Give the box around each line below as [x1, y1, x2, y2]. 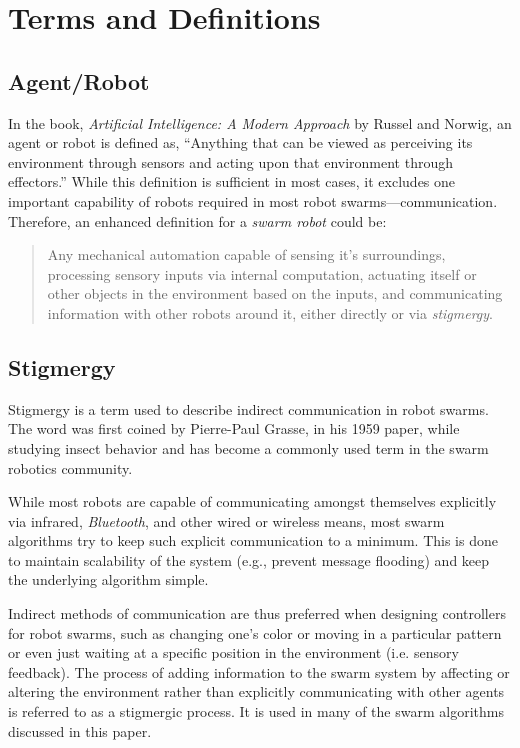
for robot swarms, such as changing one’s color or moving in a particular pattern [8, 622, 502, 643]
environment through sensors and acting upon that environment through [8, 151, 453, 172]
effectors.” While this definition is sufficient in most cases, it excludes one [8, 171, 456, 192]
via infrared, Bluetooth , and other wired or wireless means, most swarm [8, 510, 445, 531]
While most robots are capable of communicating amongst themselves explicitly [8, 491, 497, 512]
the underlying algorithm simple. [8, 569, 209, 590]
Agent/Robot [8, 65, 150, 96]
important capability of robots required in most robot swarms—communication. [8, 190, 498, 211]
